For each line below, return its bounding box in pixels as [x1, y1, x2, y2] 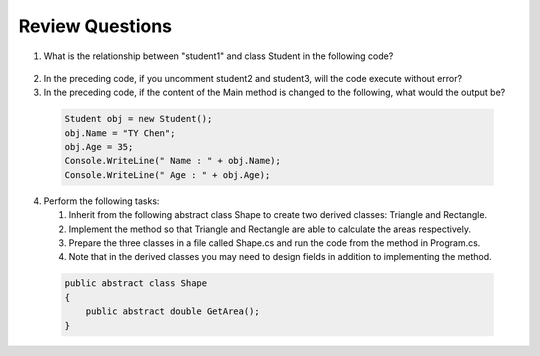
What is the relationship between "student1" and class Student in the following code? [43, 50, 394, 62]
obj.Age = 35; [64, 141, 134, 153]
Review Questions [18, 15, 172, 37]
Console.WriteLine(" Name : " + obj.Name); [64, 155, 282, 167]
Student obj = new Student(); [64, 113, 213, 125]
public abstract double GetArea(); [85, 306, 260, 317]
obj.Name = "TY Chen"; [64, 127, 176, 139]
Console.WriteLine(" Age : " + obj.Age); [64, 169, 271, 180]
